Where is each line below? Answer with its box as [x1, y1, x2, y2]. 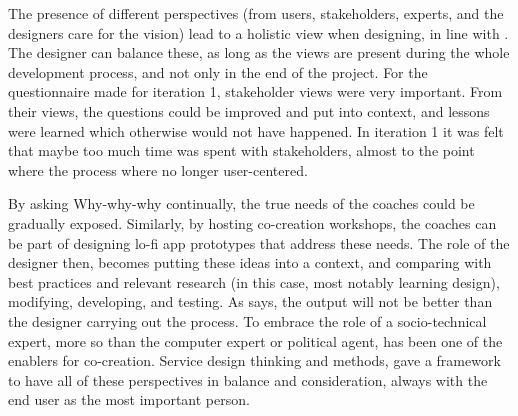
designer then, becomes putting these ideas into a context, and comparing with [8, 252, 492, 273]
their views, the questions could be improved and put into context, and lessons [8, 100, 490, 121]
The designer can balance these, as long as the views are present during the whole [8, 42, 510, 63]
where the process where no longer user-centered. [8, 159, 308, 180]
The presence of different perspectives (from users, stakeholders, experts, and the [8, 3, 504, 23]
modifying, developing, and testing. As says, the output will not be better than [8, 291, 493, 312]
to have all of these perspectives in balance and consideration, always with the [8, 369, 488, 390]
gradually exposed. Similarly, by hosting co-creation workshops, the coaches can [8, 212, 497, 233]
